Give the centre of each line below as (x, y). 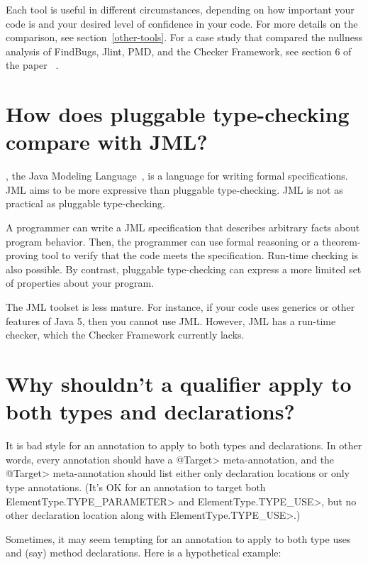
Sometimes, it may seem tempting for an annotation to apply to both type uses (178, 538)
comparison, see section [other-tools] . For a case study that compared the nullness (184, 37)
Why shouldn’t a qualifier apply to (179, 383)
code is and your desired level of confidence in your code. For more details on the (182, 23)
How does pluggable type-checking (178, 114)
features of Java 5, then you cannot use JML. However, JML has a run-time (171, 320)
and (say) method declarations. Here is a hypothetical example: (144, 553)
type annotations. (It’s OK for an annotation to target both (136, 487)
